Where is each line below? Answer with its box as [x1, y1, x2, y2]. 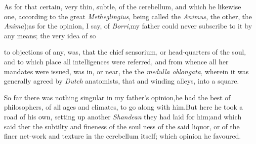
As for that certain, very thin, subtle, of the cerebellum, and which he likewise [4, 1, 241, 11]
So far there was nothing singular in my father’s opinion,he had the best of [4, 92, 231, 102]
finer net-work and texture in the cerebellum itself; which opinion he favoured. [4, 131, 241, 141]
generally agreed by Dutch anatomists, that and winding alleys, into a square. [4, 76, 239, 86]
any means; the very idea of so [4, 30, 96, 40]
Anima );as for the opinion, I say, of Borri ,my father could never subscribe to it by [4, 21, 252, 31]
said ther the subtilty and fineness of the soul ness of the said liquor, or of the [4, 121, 240, 131]
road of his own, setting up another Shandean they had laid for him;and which [4, 111, 242, 121]
